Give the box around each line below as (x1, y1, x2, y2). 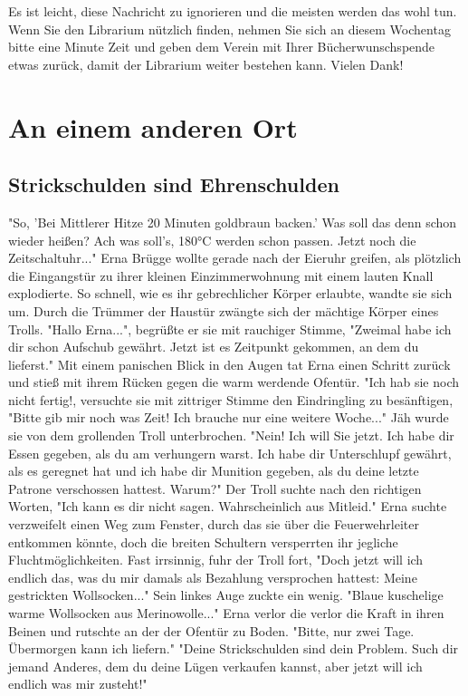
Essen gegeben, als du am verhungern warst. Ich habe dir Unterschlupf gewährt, (8, 443, 452, 462)
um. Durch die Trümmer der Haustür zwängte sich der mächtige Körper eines (8, 301, 439, 320)
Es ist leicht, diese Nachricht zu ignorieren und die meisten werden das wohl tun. (8, 2, 457, 20)
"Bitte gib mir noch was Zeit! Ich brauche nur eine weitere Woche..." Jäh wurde (8, 408, 449, 427)
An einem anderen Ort (8, 108, 298, 145)
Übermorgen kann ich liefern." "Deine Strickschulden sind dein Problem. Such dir (8, 639, 459, 658)
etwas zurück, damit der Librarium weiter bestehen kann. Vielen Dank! (8, 54, 404, 73)
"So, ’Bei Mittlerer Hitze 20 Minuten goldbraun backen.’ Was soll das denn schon (8, 212, 457, 231)
